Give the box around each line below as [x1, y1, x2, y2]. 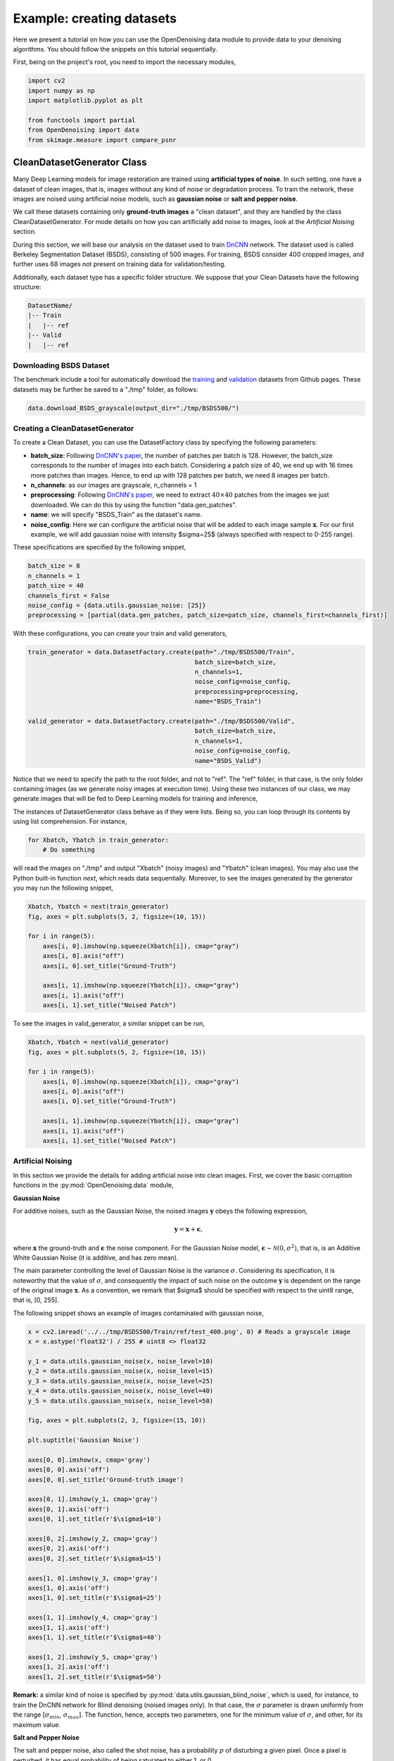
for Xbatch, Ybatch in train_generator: [27, 836, 169, 845]
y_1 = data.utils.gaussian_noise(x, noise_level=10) [27, 1357, 214, 1365]
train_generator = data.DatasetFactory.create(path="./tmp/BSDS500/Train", [27, 648, 295, 657]
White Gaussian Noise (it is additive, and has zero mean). [13, 1253, 179, 1262]
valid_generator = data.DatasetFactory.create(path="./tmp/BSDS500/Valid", [27, 717, 295, 725]
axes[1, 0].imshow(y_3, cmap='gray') [27, 1574, 158, 1582]
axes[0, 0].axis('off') [27, 1466, 110, 1474]
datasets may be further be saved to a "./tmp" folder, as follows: [13, 385, 198, 394]
